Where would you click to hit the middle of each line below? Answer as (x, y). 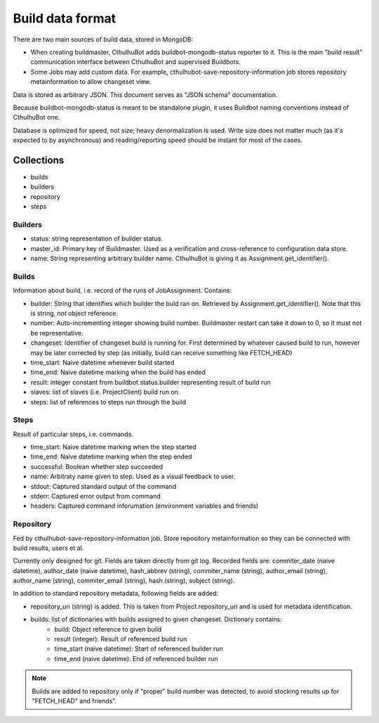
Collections (39, 160)
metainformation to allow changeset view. (91, 82)
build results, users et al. (48, 548)
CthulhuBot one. (36, 117)
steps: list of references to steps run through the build (108, 402)
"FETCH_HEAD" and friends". (74, 700)
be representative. (57, 333)
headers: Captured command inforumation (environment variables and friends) (145, 506)
